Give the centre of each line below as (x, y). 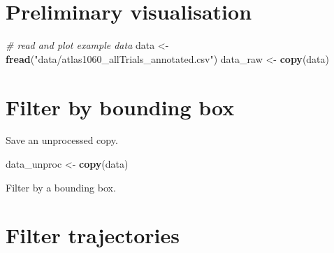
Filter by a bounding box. (61, 187)
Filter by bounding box (120, 107)
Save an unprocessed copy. (62, 140)
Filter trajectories (93, 235)
